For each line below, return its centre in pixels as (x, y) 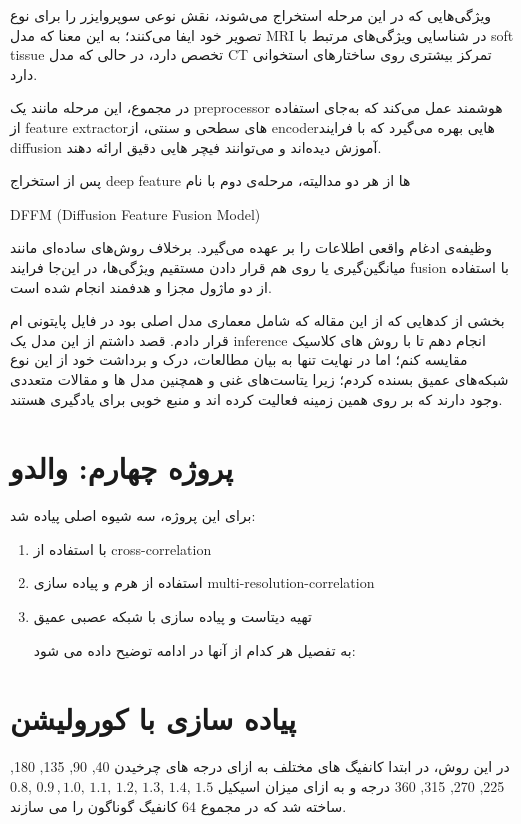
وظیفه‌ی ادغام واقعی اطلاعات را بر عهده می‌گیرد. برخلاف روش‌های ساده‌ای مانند (251, 247)
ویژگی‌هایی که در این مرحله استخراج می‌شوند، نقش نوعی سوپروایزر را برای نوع (251, 15)
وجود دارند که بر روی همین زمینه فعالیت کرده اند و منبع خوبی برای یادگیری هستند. (256, 398)
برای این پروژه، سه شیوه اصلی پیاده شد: (133, 515)
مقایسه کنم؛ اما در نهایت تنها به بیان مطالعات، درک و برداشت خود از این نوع (239, 359)
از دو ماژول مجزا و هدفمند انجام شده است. (141, 286)
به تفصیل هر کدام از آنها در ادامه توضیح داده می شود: (194, 649)
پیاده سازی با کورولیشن (153, 718)
